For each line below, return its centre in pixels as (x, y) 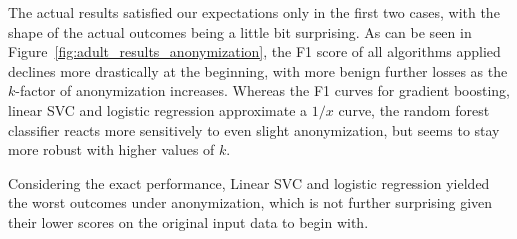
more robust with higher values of (111, 149)
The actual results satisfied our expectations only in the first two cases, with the (254, 12)
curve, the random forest (414, 109)
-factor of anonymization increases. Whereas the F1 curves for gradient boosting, (262, 90)
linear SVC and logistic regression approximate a (158, 109)
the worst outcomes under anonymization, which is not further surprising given (250, 202)
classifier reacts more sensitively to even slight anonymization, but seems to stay (254, 129)
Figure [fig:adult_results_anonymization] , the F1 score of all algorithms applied (254, 51)
